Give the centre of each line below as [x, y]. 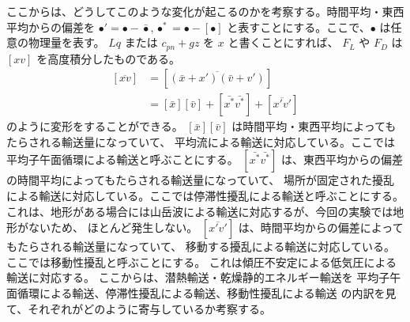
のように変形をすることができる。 [95, 126]
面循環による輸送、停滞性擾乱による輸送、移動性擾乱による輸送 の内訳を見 [201, 293]
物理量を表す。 [66, 42]
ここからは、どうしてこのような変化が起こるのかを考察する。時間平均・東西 [205, 11]
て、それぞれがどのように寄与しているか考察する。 [139, 308]
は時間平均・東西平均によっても [314, 126]
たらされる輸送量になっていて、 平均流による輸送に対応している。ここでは [201, 141]
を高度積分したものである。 [108, 58]
